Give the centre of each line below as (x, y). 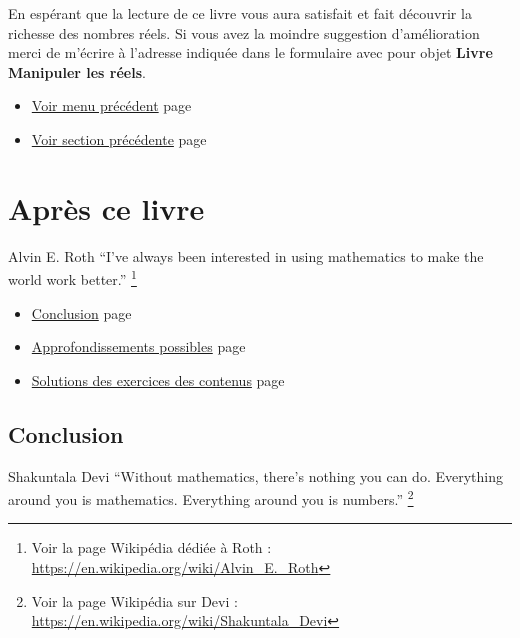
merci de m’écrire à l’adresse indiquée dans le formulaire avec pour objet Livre (250, 52)
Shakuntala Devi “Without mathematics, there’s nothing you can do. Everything (255, 475)
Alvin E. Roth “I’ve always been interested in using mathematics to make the (246, 255)
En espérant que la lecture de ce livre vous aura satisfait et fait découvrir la (240, 13)
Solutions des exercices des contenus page (158, 379)
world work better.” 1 (72, 277)
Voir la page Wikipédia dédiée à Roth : (151, 547)
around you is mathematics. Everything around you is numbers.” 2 (211, 497)
